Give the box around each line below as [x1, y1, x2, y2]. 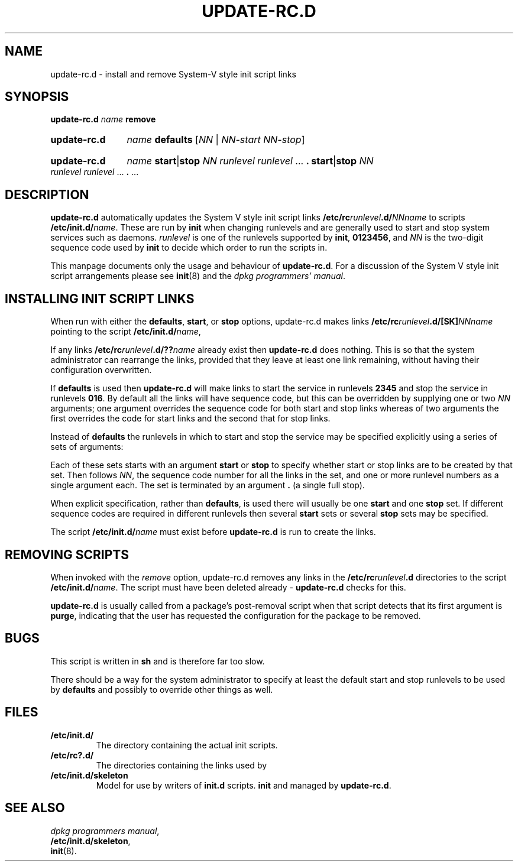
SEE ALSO [5, 800, 65, 816]
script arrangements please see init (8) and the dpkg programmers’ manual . [50, 271, 345, 281]
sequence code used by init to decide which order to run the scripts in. [50, 242, 328, 253]
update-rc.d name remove [50, 114, 156, 125]
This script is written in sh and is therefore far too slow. [50, 656, 265, 666]
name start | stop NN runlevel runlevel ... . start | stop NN [127, 155, 374, 167]
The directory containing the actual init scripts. [96, 739, 278, 750]
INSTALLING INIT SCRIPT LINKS [5, 291, 195, 306]
